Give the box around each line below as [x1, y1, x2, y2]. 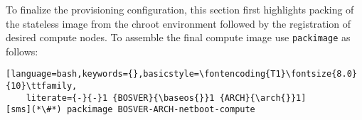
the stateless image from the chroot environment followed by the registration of [6, 16, 351, 31]
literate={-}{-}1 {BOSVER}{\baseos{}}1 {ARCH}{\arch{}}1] [26, 92, 307, 103]
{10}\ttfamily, [6, 81, 78, 92]
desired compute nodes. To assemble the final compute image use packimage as [6, 30, 351, 45]
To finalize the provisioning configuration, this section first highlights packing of [6, 2, 354, 16]
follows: [6, 43, 38, 58]
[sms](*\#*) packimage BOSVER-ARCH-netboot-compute [6, 104, 255, 115]
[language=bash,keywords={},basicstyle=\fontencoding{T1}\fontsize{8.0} [6, 69, 357, 80]
